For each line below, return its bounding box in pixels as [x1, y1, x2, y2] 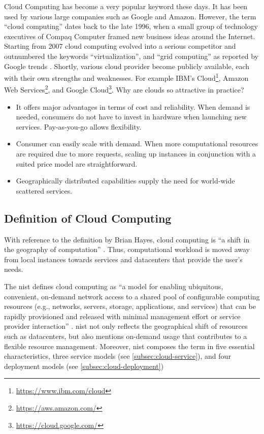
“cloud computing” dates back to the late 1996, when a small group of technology [4, 21, 258, 32]
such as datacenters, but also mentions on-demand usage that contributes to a [4, 330, 247, 341]
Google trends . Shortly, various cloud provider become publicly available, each [4, 60, 250, 71]
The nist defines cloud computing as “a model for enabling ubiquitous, [4, 281, 223, 291]
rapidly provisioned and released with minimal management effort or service [4, 311, 241, 321]
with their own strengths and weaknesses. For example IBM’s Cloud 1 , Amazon [4, 71, 249, 83]
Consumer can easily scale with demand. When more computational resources [16, 138, 258, 149]
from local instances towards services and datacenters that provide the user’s [4, 254, 243, 264]
